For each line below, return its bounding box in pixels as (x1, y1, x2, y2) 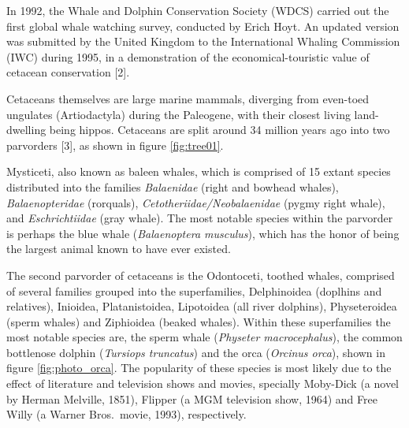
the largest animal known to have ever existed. (6, 240, 231, 257)
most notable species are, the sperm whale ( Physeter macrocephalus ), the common (6, 329, 403, 345)
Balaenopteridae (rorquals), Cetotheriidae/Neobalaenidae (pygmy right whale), (6, 194, 385, 210)
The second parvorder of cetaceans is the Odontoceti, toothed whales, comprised (6, 266, 395, 283)
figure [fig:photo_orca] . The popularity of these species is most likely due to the (6, 359, 392, 376)
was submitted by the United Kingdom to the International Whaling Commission (6, 33, 400, 50)
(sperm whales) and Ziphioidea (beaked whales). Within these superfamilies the (6, 313, 391, 329)
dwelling (6, 121, 46, 138)
